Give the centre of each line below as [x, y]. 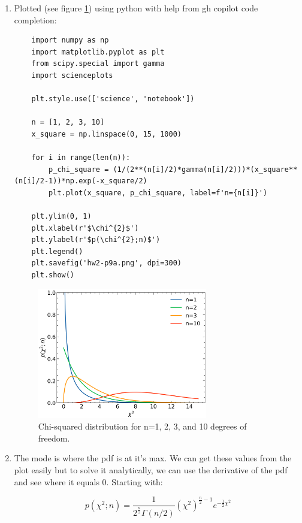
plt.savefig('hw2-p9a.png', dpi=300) [106, 263]
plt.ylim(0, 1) [61, 217]
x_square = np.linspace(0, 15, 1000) [106, 134]
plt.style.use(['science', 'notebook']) [113, 99]
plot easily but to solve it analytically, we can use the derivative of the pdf [151, 470]
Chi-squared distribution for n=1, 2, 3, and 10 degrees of [142, 426]
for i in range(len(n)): [81, 158]
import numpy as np [70, 40]
